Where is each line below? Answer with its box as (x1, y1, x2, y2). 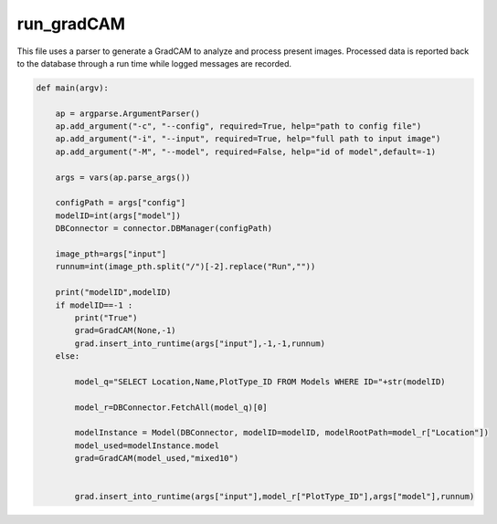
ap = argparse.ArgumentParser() (55, 108, 201, 119)
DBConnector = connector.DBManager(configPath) (55, 224, 273, 234)
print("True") (74, 312, 138, 323)
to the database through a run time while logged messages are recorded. (16, 58, 292, 68)
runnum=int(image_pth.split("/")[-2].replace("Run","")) (55, 261, 316, 272)
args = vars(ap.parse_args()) (55, 172, 191, 183)
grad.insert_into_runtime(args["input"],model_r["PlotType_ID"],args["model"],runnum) (74, 491, 475, 502)
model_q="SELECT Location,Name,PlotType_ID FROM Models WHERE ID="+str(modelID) (74, 376, 447, 387)
